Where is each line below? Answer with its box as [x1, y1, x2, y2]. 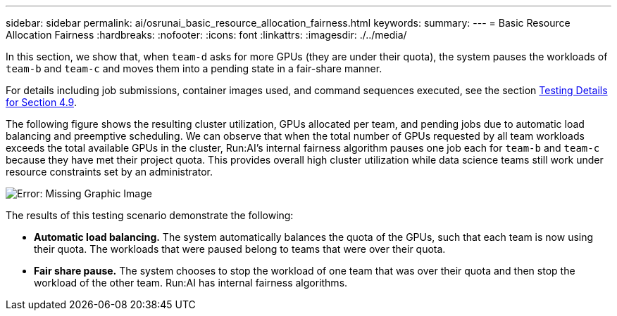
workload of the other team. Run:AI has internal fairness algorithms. [34, 277, 348, 289]
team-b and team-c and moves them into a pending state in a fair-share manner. [6, 62, 382, 74]
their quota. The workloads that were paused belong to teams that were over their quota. [34, 243, 446, 255]
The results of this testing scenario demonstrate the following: [6, 209, 294, 221]
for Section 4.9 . [6, 96, 77, 108]
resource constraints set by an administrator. [6, 166, 213, 178]
